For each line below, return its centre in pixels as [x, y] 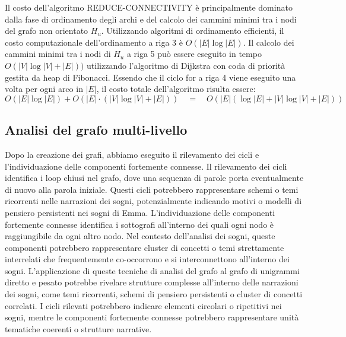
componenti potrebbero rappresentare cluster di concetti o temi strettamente [145, 247]
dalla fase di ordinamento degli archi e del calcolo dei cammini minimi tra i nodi [151, 19]
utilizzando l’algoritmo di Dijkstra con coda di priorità [186, 65]
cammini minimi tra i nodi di [58, 54]
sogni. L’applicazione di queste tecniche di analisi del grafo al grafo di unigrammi [152, 270]
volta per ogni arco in [44, 89]
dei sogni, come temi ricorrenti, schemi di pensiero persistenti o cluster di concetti [154, 294]
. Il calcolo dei [269, 42]
